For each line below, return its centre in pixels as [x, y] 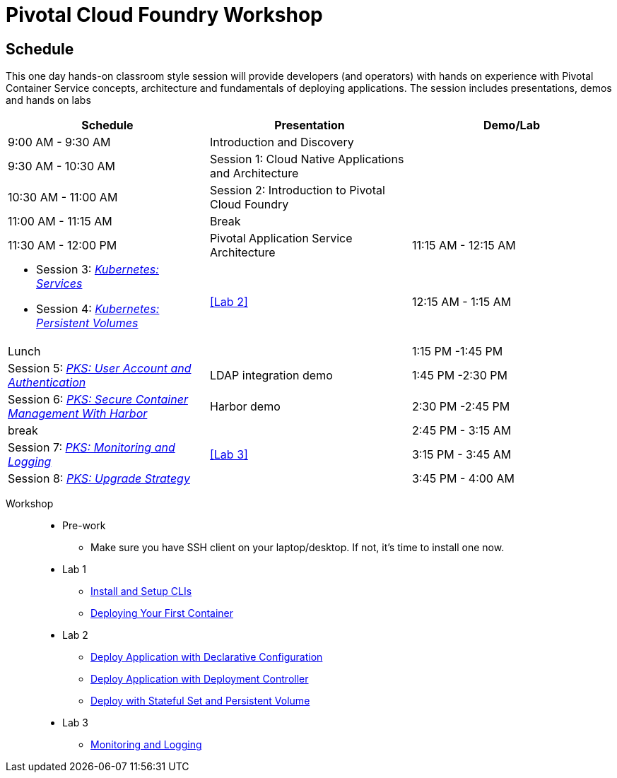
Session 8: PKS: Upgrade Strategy [99, 479]
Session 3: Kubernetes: [98, 270]
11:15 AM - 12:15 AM [464, 246]
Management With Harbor [78, 414]
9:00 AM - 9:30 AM [59, 142]
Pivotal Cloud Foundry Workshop [164, 15]
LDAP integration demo [271, 376]
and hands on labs [48, 100]
